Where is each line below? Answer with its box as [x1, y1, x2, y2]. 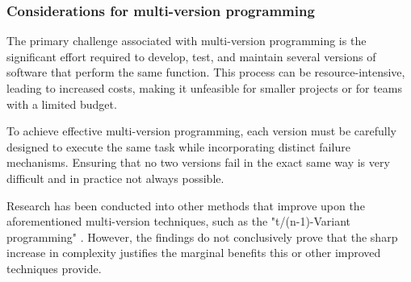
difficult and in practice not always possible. [6, 169, 224, 186]
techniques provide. [6, 259, 102, 276]
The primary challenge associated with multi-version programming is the [6, 32, 367, 49]
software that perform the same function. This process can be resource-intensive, [6, 64, 405, 81]
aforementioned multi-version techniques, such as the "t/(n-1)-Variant [6, 213, 351, 230]
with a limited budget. [6, 95, 117, 112]
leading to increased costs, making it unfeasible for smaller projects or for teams [6, 80, 402, 96]
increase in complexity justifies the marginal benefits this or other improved [6, 244, 381, 261]
